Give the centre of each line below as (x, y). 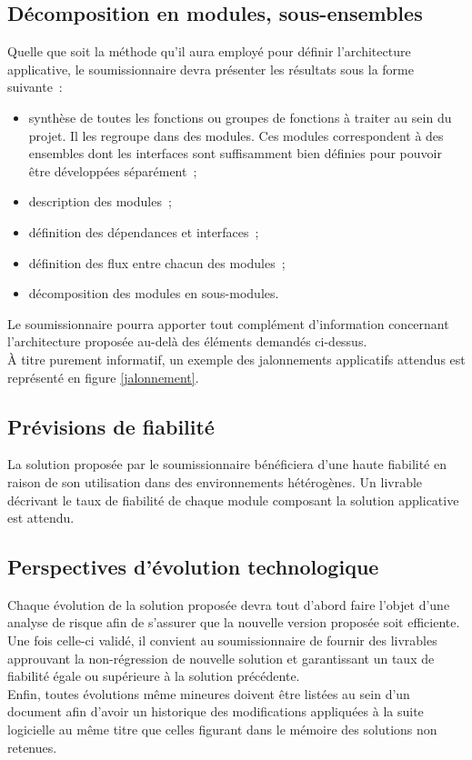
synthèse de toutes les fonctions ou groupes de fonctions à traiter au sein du (240, 117)
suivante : (35, 87)
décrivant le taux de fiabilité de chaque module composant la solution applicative (233, 500)
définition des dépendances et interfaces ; (144, 231)
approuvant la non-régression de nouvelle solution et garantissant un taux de (221, 658)
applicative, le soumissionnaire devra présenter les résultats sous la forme (211, 69)
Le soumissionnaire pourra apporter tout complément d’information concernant (228, 323)
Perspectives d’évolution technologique (193, 567)
